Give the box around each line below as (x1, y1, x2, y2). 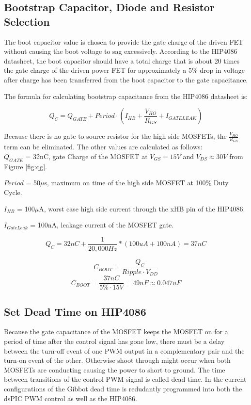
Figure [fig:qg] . (4, 161, 47, 171)
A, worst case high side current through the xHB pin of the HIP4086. (39, 203, 245, 213)
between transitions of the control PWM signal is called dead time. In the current (4, 374, 247, 384)
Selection (4, 14, 50, 29)
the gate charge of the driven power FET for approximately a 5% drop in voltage (4, 65, 245, 75)
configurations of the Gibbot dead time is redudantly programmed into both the (4, 383, 242, 393)
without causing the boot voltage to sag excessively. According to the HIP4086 (4, 46, 237, 56)
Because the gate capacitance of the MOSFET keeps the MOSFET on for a (4, 326, 228, 337)
